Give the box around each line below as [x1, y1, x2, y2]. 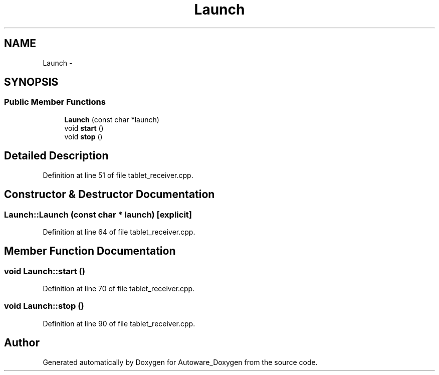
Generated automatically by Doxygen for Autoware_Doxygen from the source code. [43, 357, 318, 366]
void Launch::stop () [4, 301, 84, 311]
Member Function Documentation [4, 245, 176, 258]
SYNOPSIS [4, 76, 59, 89]
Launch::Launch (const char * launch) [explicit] [4, 209, 192, 220]
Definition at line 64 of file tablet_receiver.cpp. [43, 227, 195, 236]
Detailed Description [4, 149, 109, 162]
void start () [64, 123, 104, 132]
